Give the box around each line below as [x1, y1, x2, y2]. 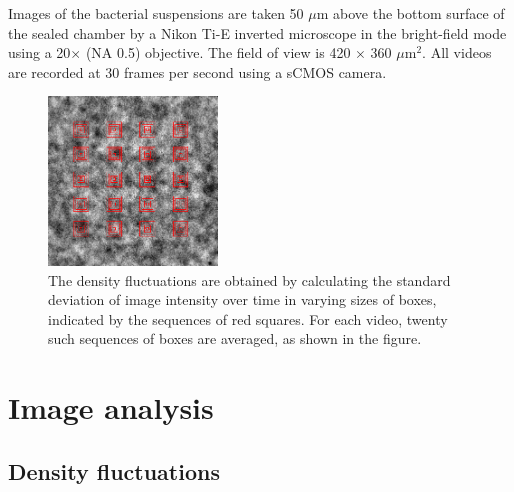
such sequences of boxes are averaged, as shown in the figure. [48, 328, 422, 349]
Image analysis [8, 387, 214, 428]
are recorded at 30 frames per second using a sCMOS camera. [8, 61, 387, 82]
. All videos [422, 42, 492, 63]
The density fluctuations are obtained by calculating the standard [48, 269, 451, 290]
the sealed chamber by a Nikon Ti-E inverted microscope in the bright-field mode [8, 22, 507, 43]
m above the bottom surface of [316, 3, 505, 23]
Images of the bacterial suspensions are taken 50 [8, 3, 304, 23]
